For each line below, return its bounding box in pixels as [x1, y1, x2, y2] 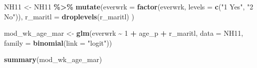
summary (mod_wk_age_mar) [4, 54, 102, 65]
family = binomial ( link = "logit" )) [4, 37, 112, 48]
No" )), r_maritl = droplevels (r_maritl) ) [4, 11, 134, 21]
